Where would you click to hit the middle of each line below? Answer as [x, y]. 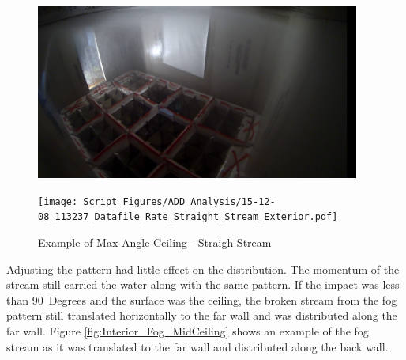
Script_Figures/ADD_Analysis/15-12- [179, 201]
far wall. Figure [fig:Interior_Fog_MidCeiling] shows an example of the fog [188, 331]
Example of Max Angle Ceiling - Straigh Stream [155, 243]
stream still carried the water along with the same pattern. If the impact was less [203, 284]
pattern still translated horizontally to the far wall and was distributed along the [202, 315]
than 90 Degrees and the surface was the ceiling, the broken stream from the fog [202, 299]
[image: [58, 201]
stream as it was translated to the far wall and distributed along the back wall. [197, 346]
